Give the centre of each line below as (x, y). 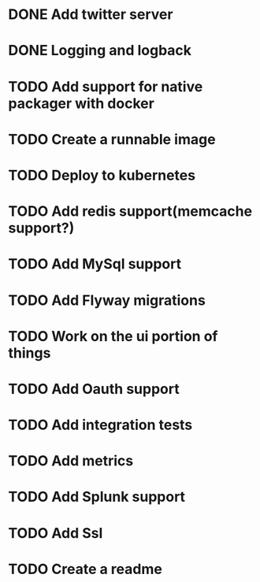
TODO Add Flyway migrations (107, 300)
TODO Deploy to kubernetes (102, 175)
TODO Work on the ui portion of (113, 336)
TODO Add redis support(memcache (130, 211)
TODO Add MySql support (95, 264)
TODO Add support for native (106, 86)
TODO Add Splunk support (97, 497)
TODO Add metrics (71, 461)
